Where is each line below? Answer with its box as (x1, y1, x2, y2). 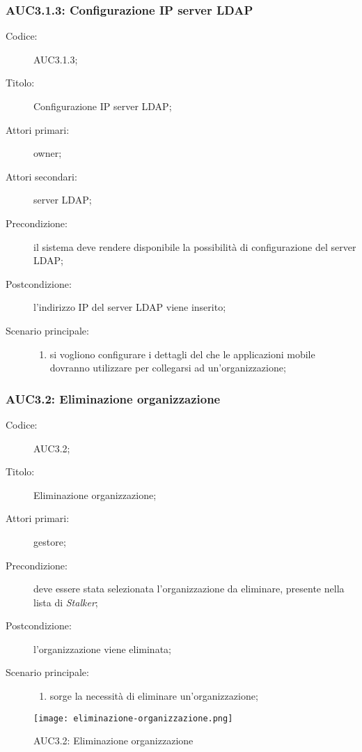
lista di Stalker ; (33, 594, 98, 609)
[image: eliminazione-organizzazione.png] (33, 713, 233, 723)
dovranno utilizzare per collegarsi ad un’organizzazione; (49, 360, 286, 375)
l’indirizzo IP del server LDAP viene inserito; (33, 300, 226, 314)
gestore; (33, 534, 66, 548)
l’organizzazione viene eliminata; (33, 641, 171, 656)
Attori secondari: (6, 169, 77, 183)
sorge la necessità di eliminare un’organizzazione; (49, 689, 258, 703)
